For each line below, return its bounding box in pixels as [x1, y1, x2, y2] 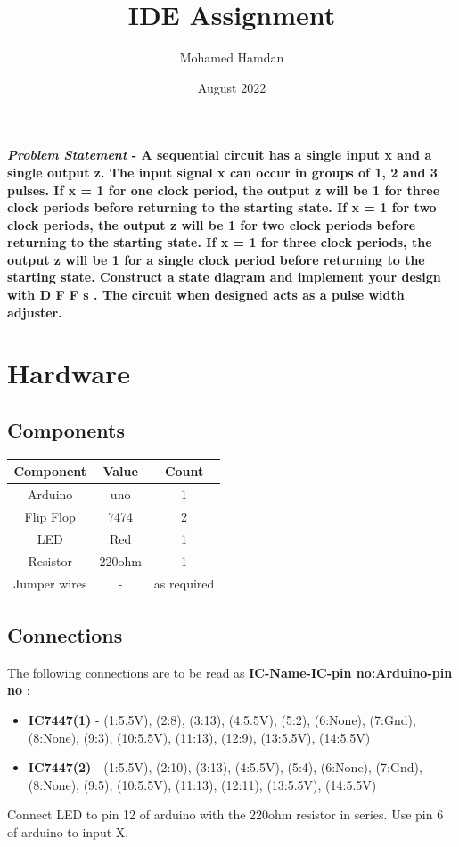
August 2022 [197, 78, 266, 96]
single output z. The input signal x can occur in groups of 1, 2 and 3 [7, 162, 438, 181]
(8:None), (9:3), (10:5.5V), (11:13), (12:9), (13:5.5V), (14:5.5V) [28, 728, 371, 746]
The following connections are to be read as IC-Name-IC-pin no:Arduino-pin [7, 662, 453, 681]
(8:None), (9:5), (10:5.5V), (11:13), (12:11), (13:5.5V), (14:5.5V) [28, 775, 377, 794]
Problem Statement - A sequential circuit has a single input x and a [7, 145, 432, 164]
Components [7, 416, 125, 444]
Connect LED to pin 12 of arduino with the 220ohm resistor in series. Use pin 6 [7, 805, 444, 824]
